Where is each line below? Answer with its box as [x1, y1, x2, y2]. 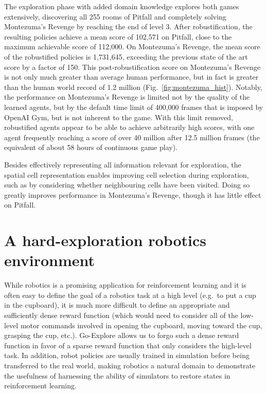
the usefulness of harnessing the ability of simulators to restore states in [4, 370, 230, 381]
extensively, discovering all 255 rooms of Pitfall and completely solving [4, 11, 226, 22]
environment [4, 250, 95, 271]
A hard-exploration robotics [4, 230, 206, 251]
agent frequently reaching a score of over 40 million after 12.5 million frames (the [4, 132, 260, 142]
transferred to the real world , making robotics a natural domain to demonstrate [4, 360, 256, 370]
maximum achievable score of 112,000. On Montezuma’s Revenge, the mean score [4, 41, 260, 52]
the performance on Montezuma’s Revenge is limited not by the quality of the [4, 91, 250, 102]
